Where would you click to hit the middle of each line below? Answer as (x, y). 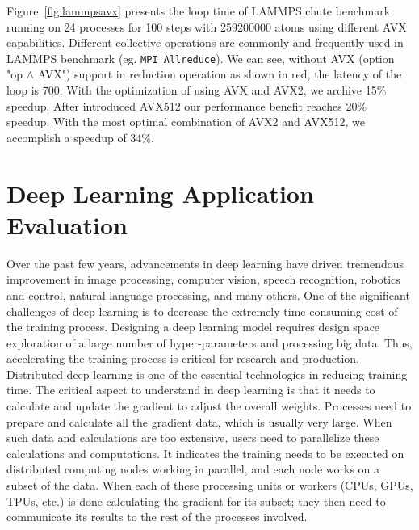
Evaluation (67, 224)
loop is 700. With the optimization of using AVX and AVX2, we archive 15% (197, 90)
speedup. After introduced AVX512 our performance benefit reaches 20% (187, 105)
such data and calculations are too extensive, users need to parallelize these (193, 437)
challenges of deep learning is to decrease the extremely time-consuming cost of (202, 311)
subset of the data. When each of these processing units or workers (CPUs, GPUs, (210, 485)
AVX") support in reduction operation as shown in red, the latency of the (220, 74)
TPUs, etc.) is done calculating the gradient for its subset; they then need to (196, 501)
